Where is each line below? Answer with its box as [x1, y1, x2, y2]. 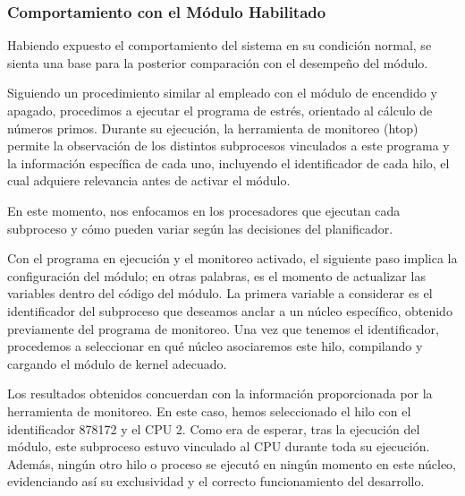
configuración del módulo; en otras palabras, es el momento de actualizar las [7, 266, 426, 285]
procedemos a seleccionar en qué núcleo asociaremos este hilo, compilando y [7, 337, 423, 355]
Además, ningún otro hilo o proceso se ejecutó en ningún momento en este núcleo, [7, 454, 457, 473]
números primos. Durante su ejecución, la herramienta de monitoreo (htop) [7, 118, 418, 137]
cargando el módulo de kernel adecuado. [7, 354, 227, 372]
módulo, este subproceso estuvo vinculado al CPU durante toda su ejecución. [7, 437, 430, 456]
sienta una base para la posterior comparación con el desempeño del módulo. [7, 53, 428, 72]
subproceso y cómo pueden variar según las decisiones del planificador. [7, 218, 393, 237]
